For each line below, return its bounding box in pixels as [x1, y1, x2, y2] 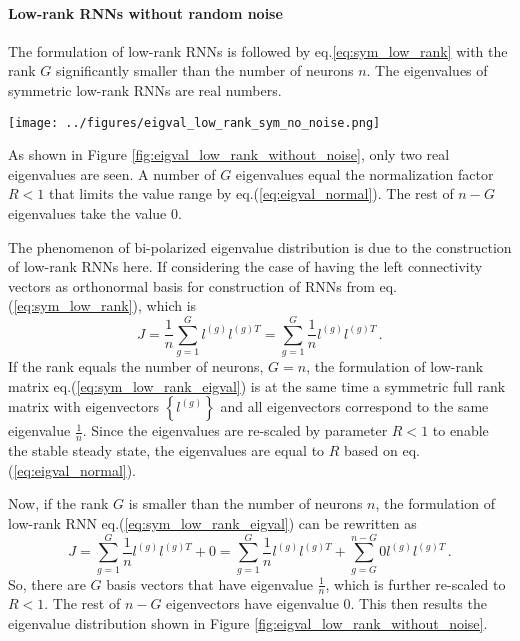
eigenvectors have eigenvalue [166, 593, 339, 614]
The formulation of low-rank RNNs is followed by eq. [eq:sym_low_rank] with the [8, 40, 508, 61]
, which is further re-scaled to [325, 573, 506, 594]
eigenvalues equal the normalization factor [235, 163, 494, 184]
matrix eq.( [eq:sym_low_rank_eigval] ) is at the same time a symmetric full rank [8, 375, 506, 396]
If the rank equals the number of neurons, [8, 356, 264, 377]
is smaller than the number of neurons [128, 493, 363, 514]
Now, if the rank [8, 493, 109, 514]
